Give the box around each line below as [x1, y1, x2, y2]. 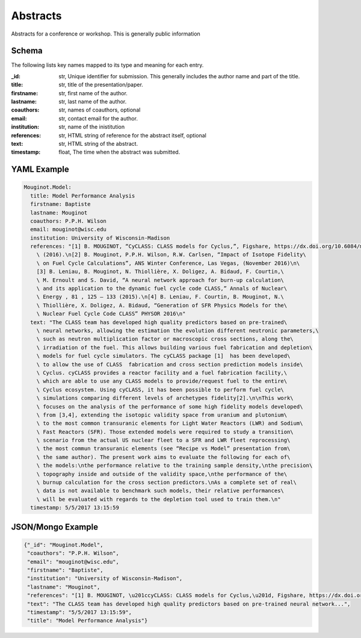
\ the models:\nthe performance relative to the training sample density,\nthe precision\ [36, 462, 313, 469]
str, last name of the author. [58, 98, 127, 105]
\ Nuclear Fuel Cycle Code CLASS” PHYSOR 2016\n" [36, 310, 186, 317]
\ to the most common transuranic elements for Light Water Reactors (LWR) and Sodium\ [36, 420, 303, 427]
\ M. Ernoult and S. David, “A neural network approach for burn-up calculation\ [36, 277, 284, 283]
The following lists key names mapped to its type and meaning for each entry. [11, 61, 204, 69]
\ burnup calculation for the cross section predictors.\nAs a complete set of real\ [36, 479, 297, 486]
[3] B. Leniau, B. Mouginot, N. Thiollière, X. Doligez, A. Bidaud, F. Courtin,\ [36, 268, 284, 275]
